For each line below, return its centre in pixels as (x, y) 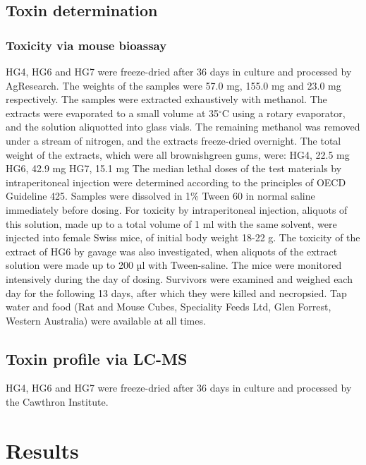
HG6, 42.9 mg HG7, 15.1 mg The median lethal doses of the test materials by (174, 168)
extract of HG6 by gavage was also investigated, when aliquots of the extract (172, 251)
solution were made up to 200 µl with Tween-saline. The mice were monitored (174, 265)
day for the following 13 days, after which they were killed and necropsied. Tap (176, 292)
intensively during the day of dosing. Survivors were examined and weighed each (179, 278)
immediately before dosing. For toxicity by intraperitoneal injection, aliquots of (177, 209)
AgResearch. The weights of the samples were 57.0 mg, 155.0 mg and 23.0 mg (173, 85)
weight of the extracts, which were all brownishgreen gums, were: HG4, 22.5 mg (178, 154)
